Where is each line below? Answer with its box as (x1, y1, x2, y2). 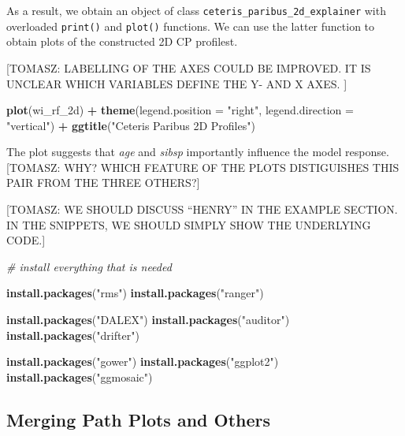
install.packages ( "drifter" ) (6, 326, 139, 343)
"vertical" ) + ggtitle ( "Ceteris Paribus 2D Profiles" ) (6, 117, 255, 133)
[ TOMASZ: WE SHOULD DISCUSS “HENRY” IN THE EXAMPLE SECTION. (6, 201, 398, 218)
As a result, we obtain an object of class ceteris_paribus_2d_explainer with (6, 2, 386, 18)
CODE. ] (6, 232, 46, 248)
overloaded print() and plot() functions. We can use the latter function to (6, 17, 375, 34)
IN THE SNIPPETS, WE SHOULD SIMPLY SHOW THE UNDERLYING (6, 216, 371, 233)
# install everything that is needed (6, 258, 172, 274)
